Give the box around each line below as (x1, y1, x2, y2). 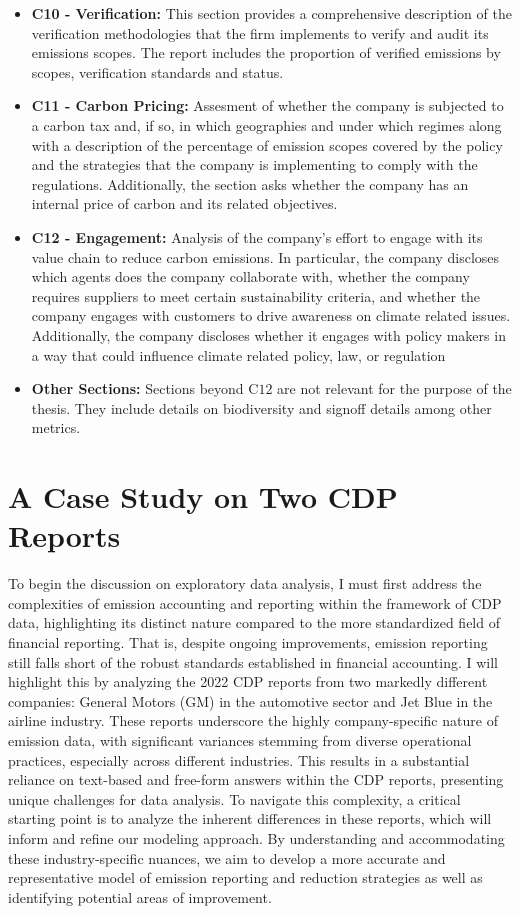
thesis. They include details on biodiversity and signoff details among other (31, 397, 492, 418)
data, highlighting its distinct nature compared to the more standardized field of (8, 612, 500, 633)
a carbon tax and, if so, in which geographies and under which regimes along (31, 114, 502, 135)
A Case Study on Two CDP (8, 476, 398, 517)
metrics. (31, 417, 81, 438)
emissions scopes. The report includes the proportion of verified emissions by (31, 42, 501, 63)
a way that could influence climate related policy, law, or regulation (31, 344, 446, 365)
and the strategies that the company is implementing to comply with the (31, 154, 478, 175)
